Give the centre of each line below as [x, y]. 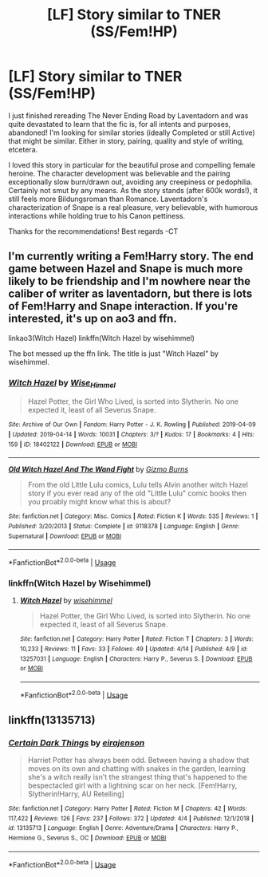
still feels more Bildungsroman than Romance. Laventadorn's [108, 199]
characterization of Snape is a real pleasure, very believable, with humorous [133, 207]
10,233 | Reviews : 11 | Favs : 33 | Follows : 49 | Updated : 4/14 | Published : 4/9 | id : [134, 649]
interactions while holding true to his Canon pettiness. [97, 215]
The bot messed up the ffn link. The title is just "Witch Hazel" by [114, 354]
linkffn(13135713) [52, 720]
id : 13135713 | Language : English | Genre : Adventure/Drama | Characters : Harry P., [124, 828]
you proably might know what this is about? [99, 502]
